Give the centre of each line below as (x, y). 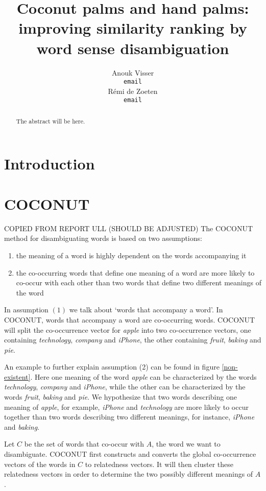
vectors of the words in (40, 464)
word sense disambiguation (133, 48)
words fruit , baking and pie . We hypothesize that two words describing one (120, 397)
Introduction (50, 164)
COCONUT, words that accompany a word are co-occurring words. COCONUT (130, 319)
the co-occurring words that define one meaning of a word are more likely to (135, 272)
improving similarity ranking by (133, 28)
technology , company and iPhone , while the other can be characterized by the (125, 387)
